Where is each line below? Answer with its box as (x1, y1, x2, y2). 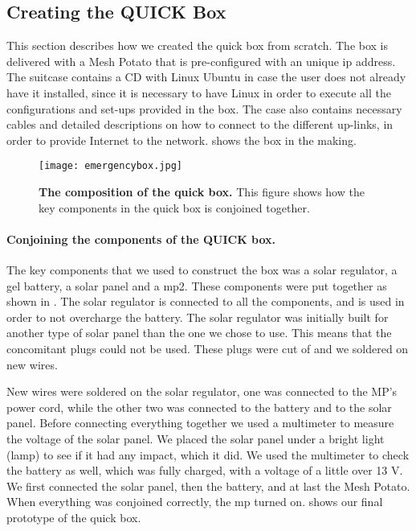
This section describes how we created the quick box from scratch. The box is (6, 37, 389, 54)
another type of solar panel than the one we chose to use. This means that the (6, 324, 392, 341)
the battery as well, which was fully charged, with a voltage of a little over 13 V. (6, 462, 403, 479)
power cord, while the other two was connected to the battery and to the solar (6, 398, 392, 415)
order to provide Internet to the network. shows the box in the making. (6, 131, 357, 148)
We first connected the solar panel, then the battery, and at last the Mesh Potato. (6, 477, 410, 494)
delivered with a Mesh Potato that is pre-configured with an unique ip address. (6, 52, 396, 69)
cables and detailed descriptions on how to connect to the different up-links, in (6, 116, 394, 133)
